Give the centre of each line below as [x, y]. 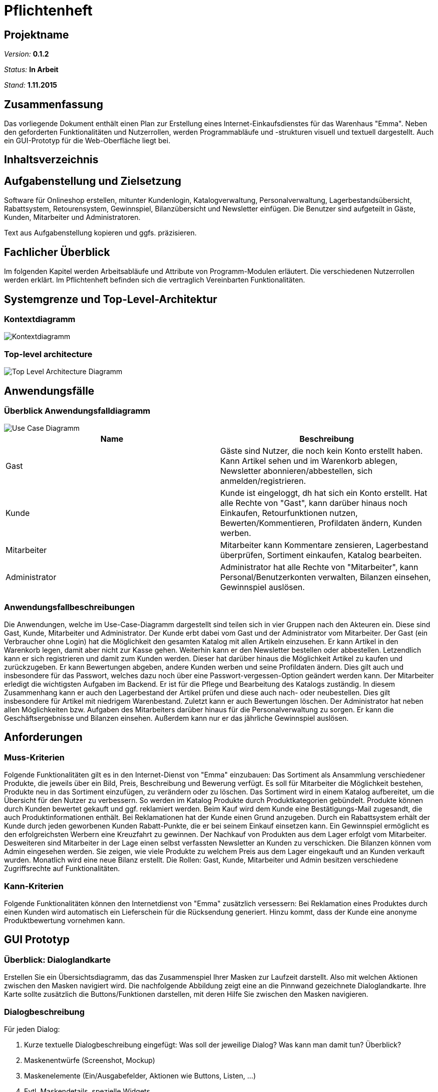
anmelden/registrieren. [263, 481]
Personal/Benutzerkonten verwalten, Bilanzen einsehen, [326, 577]
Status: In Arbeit [31, 70]
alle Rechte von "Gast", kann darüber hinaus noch [314, 503]
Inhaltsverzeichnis [51, 160]
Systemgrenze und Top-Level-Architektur [111, 299]
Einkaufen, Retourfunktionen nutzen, [289, 513]
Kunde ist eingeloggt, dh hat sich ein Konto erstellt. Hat [324, 493]
